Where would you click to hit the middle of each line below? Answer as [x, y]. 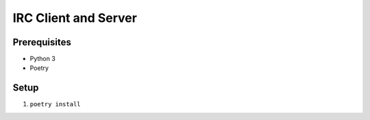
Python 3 [43, 59]
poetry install [56, 104]
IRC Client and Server [75, 18]
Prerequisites [42, 42]
